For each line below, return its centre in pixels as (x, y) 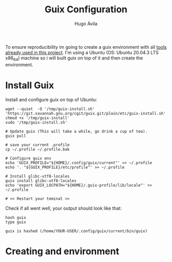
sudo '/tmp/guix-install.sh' (36, 122)
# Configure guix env (28, 158)
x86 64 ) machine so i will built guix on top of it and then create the (74, 58)
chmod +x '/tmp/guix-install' (38, 118)
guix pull (16, 136)
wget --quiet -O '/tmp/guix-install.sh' (50, 109)
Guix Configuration (86, 9)
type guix (16, 222)
